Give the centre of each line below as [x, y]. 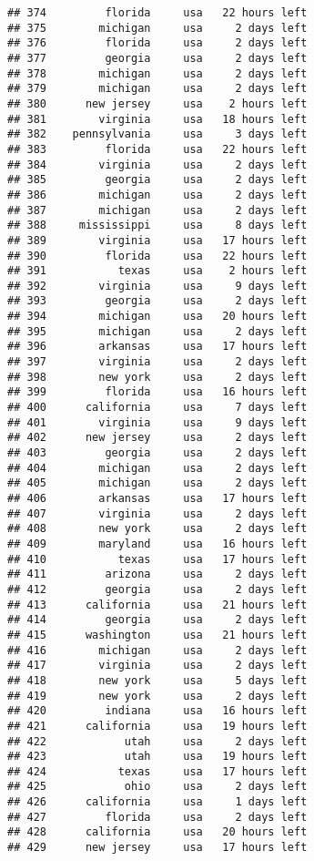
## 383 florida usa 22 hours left [157, 149]
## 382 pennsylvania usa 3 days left [157, 134]
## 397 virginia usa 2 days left [157, 362]
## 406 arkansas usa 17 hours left [157, 498]
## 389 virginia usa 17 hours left [157, 240]
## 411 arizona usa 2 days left [157, 574]
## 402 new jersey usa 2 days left [157, 438]
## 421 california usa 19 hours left [157, 726]
